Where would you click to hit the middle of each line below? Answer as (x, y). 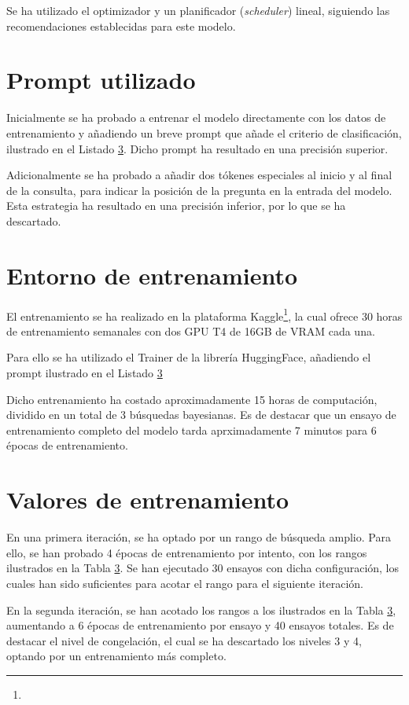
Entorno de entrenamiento (152, 275)
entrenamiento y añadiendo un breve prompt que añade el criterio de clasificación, (204, 132)
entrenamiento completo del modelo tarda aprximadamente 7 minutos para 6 (192, 430)
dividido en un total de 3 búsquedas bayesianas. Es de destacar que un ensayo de (201, 415)
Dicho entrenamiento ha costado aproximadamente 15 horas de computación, (192, 399)
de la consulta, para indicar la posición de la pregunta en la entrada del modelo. (199, 190)
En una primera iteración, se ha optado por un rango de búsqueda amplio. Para (199, 537)
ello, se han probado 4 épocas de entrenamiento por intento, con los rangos (187, 552)
